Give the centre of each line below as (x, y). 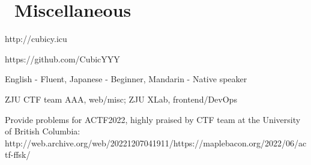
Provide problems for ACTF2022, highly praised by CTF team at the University (153, 119)
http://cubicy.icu (36, 39)
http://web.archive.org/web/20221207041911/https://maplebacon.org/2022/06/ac (156, 142)
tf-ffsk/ (18, 154)
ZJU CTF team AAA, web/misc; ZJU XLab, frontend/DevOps (121, 99)
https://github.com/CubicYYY (62, 58)
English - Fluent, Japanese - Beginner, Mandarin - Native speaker (126, 79)
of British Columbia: (43, 131)
